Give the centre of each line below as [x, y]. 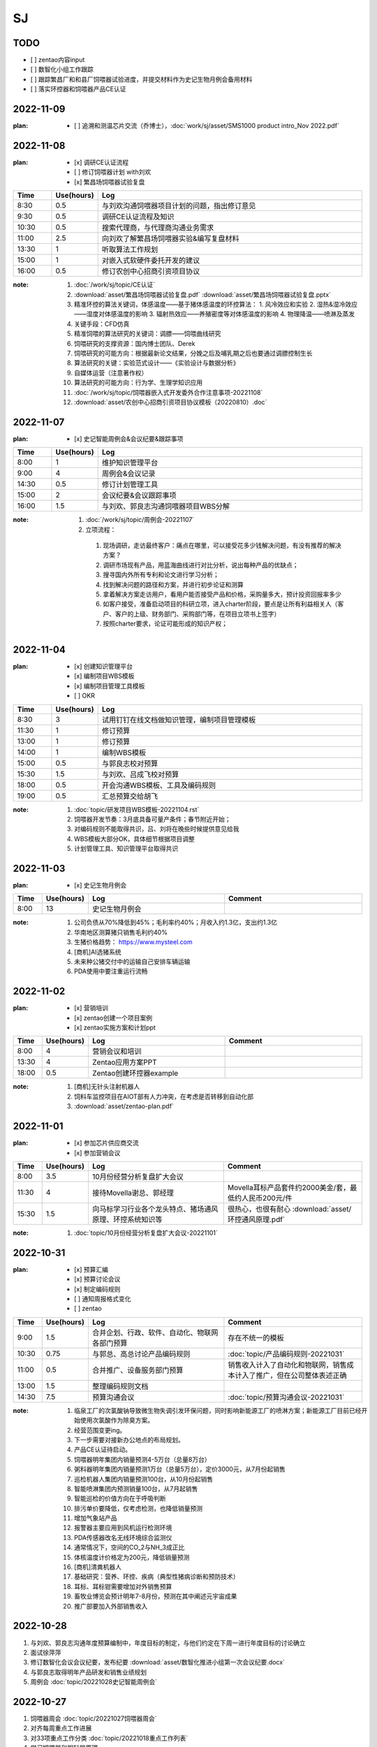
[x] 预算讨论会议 [97, 1280]
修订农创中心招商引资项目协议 [151, 271]
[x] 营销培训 [91, 1008]
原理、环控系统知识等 [127, 1219]
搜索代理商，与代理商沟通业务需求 [158, 228]
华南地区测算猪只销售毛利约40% [121, 932]
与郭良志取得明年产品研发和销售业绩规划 [88, 1672]
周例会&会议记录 [129, 474]
